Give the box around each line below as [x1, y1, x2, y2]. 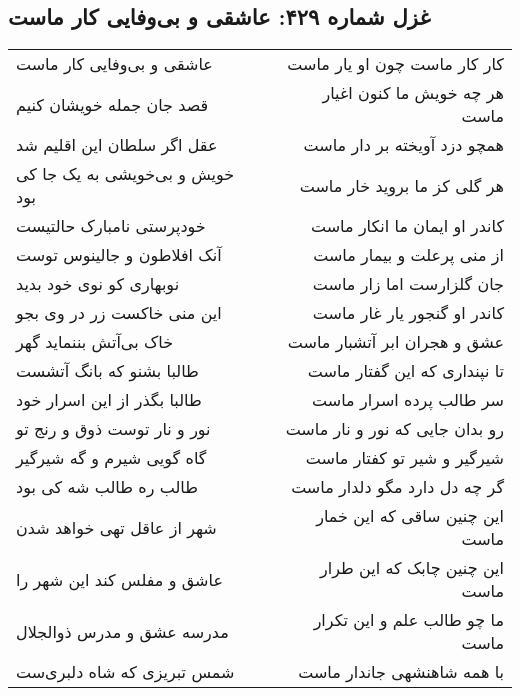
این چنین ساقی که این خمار [316, 504, 504, 528]
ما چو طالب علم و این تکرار [313, 608, 504, 632]
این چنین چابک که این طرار [320, 556, 504, 580]
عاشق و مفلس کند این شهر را [16, 567, 223, 591]
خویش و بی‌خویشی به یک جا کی [16, 162, 235, 186]
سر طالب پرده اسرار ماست [312, 388, 504, 412]
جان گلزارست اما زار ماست [312, 272, 504, 296]
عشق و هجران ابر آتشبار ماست [287, 330, 504, 354]
